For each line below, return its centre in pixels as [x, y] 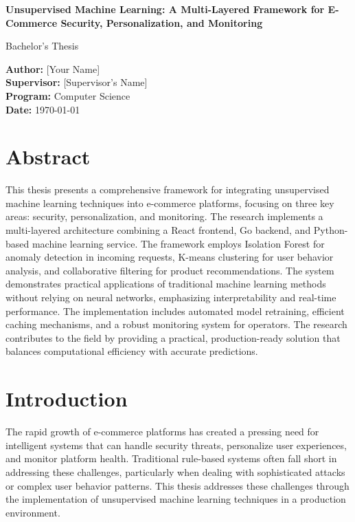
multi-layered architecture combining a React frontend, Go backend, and [158, 230]
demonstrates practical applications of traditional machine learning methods [166, 284]
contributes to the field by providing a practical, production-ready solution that [173, 337]
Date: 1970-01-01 [43, 109]
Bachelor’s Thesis [42, 46]
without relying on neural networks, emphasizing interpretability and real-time [171, 297]
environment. [33, 512]
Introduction [67, 399]
